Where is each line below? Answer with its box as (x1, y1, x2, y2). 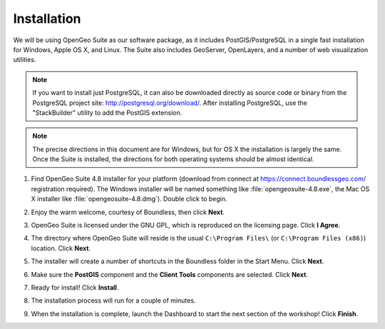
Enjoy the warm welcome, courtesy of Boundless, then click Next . (31, 208, 225, 216)
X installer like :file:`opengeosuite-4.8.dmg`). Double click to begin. (31, 195, 227, 203)
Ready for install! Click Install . (31, 283, 119, 292)
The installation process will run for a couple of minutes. (31, 296, 196, 305)
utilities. (13, 56, 36, 64)
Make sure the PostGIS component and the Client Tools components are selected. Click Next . (31, 270, 308, 278)
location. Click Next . (31, 243, 91, 253)
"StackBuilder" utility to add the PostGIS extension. (32, 108, 183, 117)
